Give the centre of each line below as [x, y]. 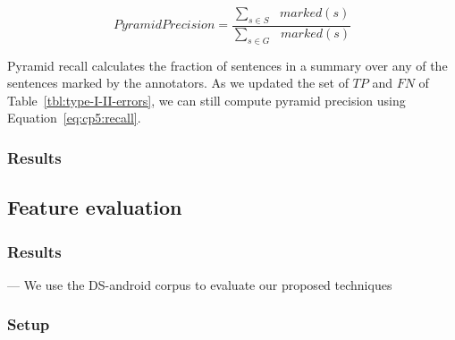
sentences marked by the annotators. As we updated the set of [178, 83]
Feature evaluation [95, 207]
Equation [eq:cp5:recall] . [74, 118]
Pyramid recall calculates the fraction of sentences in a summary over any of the [227, 65]
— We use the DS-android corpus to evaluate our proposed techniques [200, 284]
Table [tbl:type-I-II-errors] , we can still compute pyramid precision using [206, 100]
